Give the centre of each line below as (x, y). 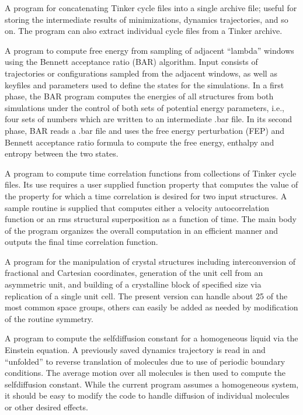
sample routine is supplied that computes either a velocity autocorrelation (137, 207)
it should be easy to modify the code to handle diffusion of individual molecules (147, 395)
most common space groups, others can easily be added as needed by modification (151, 307)
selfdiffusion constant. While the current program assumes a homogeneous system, (152, 384)
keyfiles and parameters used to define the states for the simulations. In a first (144, 84)
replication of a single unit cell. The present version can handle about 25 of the (146, 295)
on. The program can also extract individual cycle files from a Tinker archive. (144, 31)
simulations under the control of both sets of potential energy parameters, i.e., (144, 107)
